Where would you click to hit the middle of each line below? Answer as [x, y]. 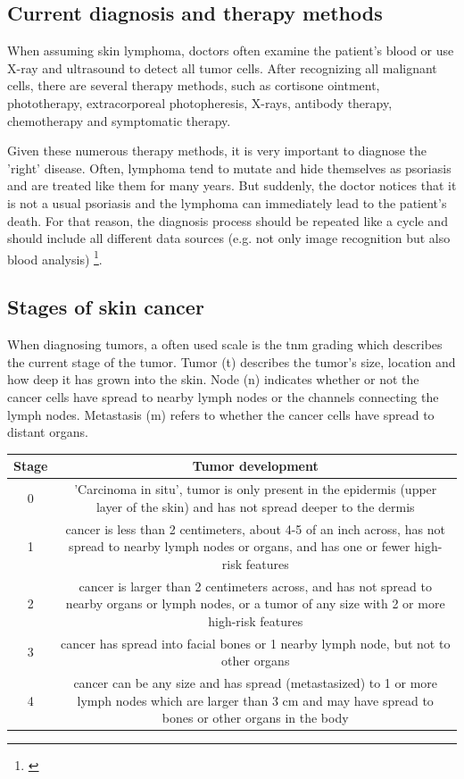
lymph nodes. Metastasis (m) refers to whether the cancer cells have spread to [221, 414]
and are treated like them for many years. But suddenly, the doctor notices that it [232, 185]
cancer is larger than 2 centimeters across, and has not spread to [255, 586]
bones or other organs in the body [255, 718]
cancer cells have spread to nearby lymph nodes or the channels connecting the [223, 396]
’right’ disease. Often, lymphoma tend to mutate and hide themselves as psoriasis [229, 168]
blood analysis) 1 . [55, 257]
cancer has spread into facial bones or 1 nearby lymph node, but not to [256, 643]
